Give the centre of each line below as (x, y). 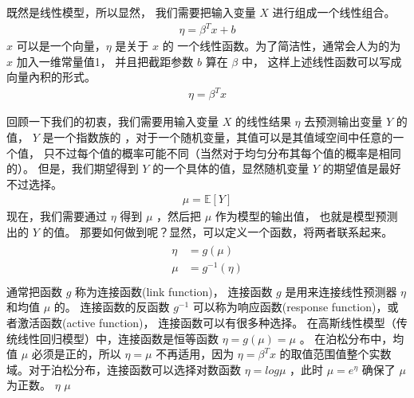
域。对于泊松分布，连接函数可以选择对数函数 (124, 369)
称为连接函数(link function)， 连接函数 (174, 291)
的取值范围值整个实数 (335, 354)
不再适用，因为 (195, 354)
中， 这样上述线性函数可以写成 (321, 61)
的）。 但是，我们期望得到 (73, 168)
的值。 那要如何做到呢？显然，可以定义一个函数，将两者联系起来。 (218, 232)
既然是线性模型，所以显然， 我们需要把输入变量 (131, 12)
